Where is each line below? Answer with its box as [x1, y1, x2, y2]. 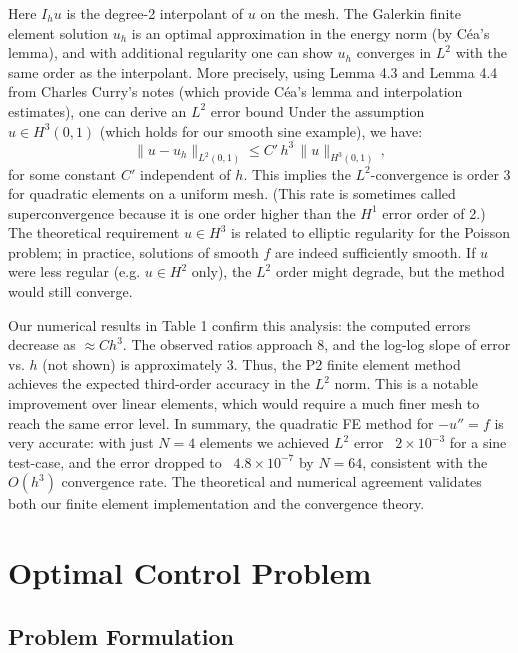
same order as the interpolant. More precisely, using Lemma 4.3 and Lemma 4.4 [8, 61, 498, 82]
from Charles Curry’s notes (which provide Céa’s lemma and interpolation [8, 81, 463, 102]
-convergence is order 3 [370, 163, 511, 184]
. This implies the [243, 163, 351, 184]
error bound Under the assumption [210, 100, 425, 121]
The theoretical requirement [8, 222, 180, 243]
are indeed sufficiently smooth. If [274, 241, 476, 262]
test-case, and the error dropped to [8, 451, 222, 472]
